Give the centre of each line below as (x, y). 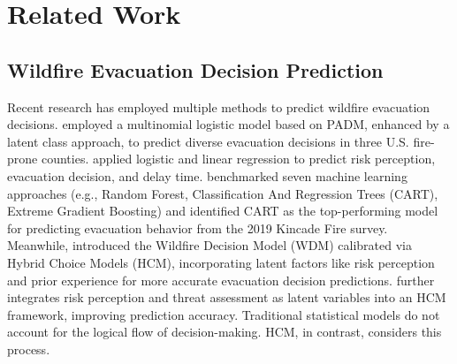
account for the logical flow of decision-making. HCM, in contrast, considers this (225, 332)
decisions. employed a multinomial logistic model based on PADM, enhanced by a (228, 124)
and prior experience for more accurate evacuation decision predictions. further (221, 280)
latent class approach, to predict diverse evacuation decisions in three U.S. (208, 141)
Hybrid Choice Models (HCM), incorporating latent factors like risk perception (221, 262)
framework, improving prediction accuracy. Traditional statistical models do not (224, 314)
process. (29, 349)
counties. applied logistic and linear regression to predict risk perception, (238, 159)
